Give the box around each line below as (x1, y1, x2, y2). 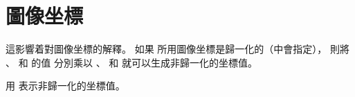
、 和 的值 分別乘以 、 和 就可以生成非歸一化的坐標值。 (6, 55, 257, 69)
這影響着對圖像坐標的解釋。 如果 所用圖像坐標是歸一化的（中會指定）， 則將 (6, 42, 349, 56)
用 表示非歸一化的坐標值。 (6, 78, 125, 93)
